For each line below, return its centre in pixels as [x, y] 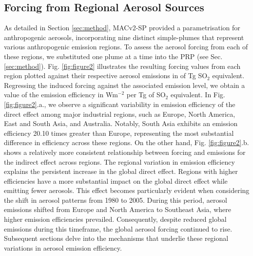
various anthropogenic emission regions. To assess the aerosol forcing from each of [126, 47]
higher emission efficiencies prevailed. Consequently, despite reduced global [115, 219]
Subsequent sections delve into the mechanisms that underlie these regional [116, 238]
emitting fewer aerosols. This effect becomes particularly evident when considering [127, 190]
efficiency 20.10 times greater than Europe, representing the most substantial [119, 133]
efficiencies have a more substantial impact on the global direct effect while [116, 181]
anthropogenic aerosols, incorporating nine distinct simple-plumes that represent [124, 37]
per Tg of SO [146, 95]
